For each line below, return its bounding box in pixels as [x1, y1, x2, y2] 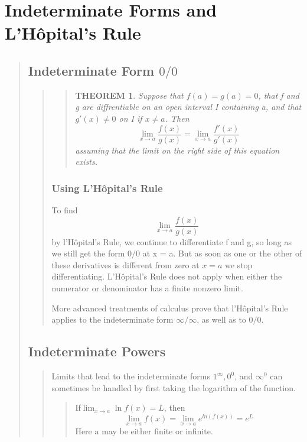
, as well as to [197, 313, 246, 326]
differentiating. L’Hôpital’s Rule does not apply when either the [51, 270, 282, 282]
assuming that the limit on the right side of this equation [75, 144, 280, 156]
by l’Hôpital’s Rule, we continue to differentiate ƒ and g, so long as [51, 235, 292, 248]
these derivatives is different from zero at [51, 258, 200, 271]
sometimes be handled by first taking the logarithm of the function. [51, 381, 296, 394]
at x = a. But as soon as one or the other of [142, 247, 302, 259]
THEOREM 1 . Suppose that [75, 89, 184, 101]
